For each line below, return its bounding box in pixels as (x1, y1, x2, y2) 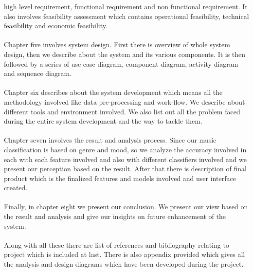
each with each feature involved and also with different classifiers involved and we (4, 154, 247, 164)
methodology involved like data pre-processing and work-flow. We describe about (4, 96, 245, 107)
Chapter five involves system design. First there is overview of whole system (4, 39, 230, 50)
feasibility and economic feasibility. (4, 20, 108, 31)
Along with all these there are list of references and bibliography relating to (4, 239, 229, 250)
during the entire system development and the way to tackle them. (4, 116, 202, 126)
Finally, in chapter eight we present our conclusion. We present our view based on (4, 201, 248, 212)
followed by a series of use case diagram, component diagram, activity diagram (4, 58, 238, 69)
